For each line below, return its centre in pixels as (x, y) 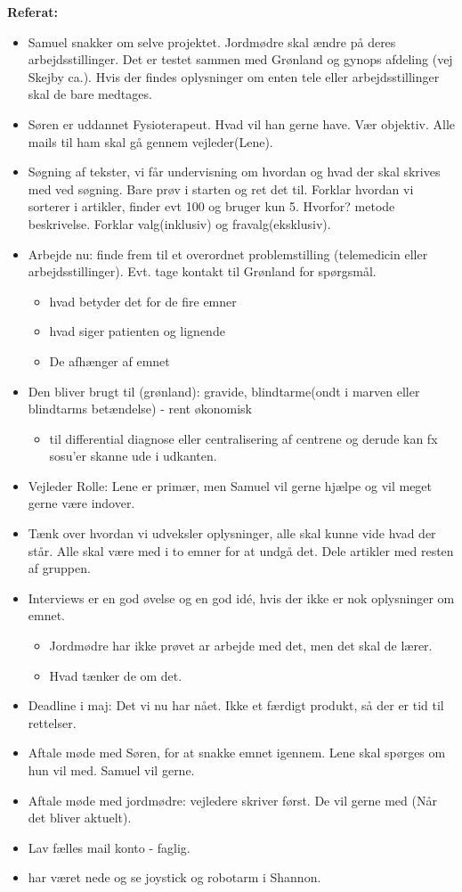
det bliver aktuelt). (80, 818)
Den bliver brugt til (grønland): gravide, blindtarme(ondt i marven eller (224, 391)
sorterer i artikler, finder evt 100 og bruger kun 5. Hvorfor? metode (211, 206)
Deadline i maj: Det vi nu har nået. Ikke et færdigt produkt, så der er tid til (236, 705)
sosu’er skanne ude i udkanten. (133, 456)
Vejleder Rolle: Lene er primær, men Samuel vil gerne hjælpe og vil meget (230, 485)
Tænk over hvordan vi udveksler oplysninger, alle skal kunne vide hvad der (232, 533)
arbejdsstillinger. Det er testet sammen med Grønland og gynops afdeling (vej (240, 59)
